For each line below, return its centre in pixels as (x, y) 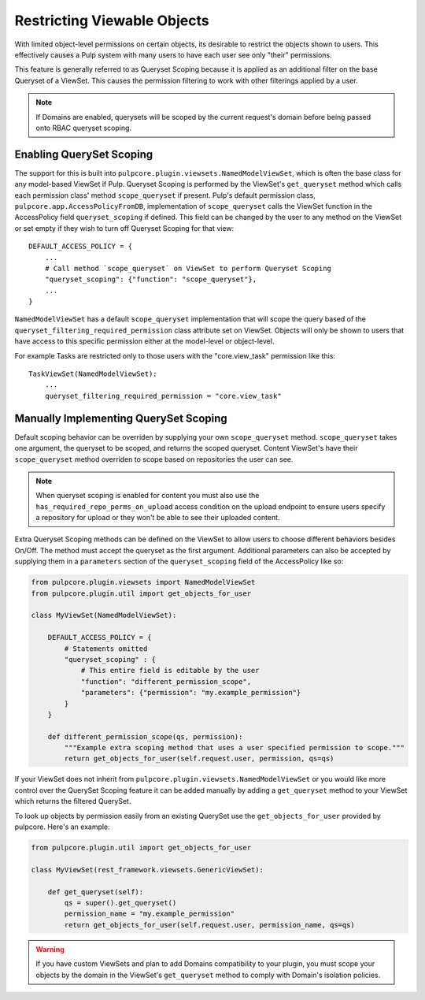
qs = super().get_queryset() (120, 903)
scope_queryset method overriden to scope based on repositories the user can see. (154, 459)
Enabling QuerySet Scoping (84, 154)
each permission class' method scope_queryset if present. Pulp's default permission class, (165, 195)
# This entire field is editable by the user (170, 671)
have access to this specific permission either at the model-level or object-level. (144, 341)
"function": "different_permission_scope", (166, 681)
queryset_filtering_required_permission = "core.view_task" (163, 396)
